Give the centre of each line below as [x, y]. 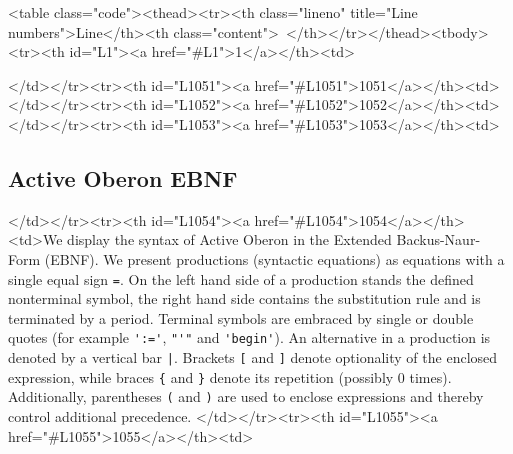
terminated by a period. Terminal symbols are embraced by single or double [241, 317]
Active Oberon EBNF [123, 177]
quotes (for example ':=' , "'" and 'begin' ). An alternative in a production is [249, 337]
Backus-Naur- [438, 239]
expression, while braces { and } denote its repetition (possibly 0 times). [230, 376]
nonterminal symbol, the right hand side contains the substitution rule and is [244, 298]
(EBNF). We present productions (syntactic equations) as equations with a [274, 258]
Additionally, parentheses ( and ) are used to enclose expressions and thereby [246, 396]
